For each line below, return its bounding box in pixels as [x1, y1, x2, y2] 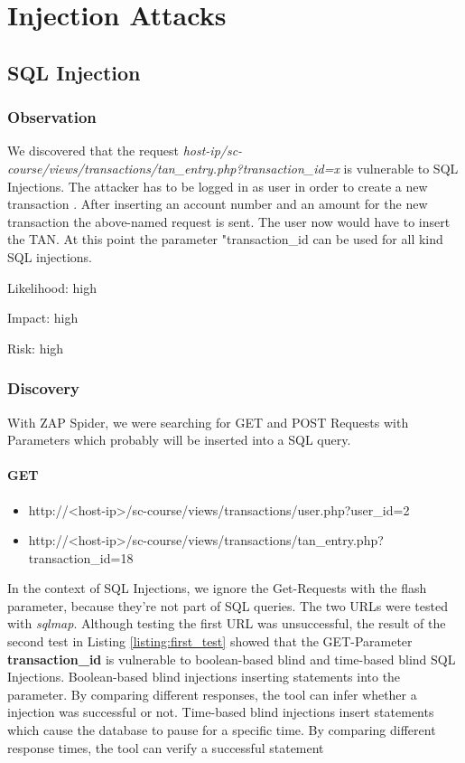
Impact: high [7, 308, 79, 327]
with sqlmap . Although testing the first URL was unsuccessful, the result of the [7, 614, 446, 633]
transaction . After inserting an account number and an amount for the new [7, 194, 428, 213]
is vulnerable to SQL [343, 158, 459, 177]
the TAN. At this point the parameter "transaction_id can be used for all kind [7, 230, 443, 249]
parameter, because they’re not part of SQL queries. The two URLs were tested [7, 596, 448, 615]
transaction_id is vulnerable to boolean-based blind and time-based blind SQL [7, 649, 456, 668]
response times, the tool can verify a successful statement [7, 738, 324, 757]
